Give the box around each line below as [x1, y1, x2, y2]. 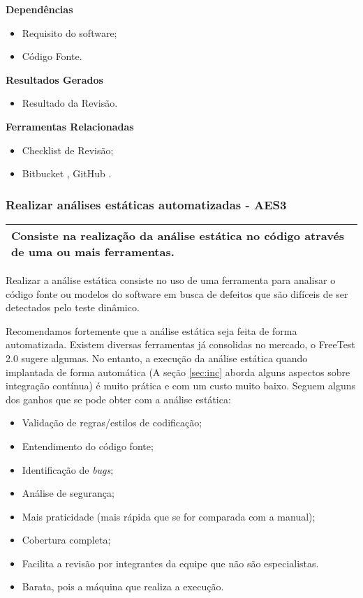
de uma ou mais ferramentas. [11, 243, 175, 260]
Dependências [6, 2, 73, 16]
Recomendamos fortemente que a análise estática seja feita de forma [6, 323, 297, 338]
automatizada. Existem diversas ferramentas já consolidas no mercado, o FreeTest [6, 337, 355, 352]
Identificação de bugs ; [22, 462, 114, 477]
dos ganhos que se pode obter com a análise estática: [6, 391, 231, 406]
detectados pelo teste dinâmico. [6, 300, 140, 315]
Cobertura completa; [22, 532, 111, 547]
